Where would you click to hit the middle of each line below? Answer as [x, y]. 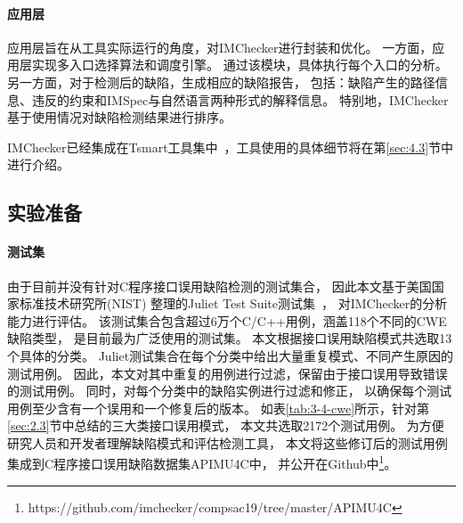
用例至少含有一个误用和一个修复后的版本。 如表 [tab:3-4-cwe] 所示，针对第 [219, 408]
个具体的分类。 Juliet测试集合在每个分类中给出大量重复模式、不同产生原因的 [231, 355]
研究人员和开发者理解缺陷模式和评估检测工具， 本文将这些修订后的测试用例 [227, 442]
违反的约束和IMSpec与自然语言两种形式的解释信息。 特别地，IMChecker [240, 99]
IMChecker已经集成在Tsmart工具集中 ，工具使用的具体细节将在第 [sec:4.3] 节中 [231, 147]
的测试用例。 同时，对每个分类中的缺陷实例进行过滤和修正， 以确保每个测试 [230, 391]
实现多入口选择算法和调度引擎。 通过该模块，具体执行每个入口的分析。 [240, 65]
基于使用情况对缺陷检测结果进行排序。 [119, 117]
